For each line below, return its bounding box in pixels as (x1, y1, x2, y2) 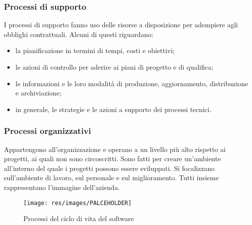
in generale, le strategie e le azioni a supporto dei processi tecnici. (15, 104, 212, 114)
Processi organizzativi (4, 125, 91, 137)
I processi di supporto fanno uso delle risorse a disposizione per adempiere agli (4, 19, 238, 30)
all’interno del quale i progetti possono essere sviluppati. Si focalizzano (4, 163, 215, 173)
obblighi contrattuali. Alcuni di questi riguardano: (4, 29, 154, 39)
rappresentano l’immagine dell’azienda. (4, 182, 120, 192)
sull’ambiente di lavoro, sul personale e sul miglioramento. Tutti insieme (4, 172, 219, 183)
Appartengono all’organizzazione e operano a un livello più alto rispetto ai (4, 144, 226, 154)
